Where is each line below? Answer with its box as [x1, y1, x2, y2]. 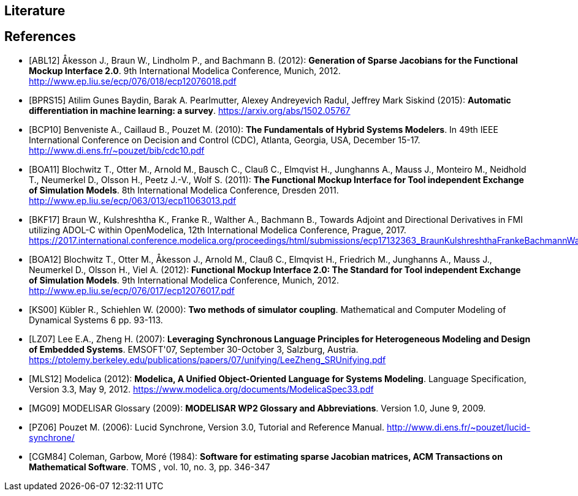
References [4, 29, 76, 45]
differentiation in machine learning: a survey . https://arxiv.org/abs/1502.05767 [29, 105, 351, 116]
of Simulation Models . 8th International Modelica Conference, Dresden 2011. [29, 184, 339, 195]
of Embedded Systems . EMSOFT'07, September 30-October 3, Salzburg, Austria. [29, 344, 359, 355]
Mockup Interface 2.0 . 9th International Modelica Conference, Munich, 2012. [29, 65, 341, 76]
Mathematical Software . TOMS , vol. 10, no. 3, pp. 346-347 [29, 461, 270, 472]
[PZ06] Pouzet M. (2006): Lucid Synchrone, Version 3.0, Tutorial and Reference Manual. [29, 421, 384, 432]
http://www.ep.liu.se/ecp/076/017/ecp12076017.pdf [29, 285, 235, 296]
